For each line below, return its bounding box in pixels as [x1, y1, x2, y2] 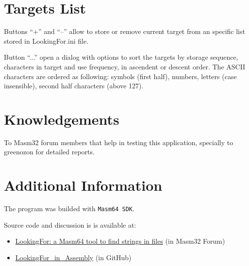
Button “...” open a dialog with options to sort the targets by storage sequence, [4, 52, 238, 62]
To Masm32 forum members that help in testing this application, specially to [4, 137, 233, 147]
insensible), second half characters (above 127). [4, 81, 144, 91]
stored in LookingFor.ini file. [4, 35, 89, 46]
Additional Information [4, 175, 163, 195]
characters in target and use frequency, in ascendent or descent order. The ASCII [4, 61, 246, 71]
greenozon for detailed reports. [4, 147, 95, 157]
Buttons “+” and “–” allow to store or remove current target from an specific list [4, 26, 245, 36]
